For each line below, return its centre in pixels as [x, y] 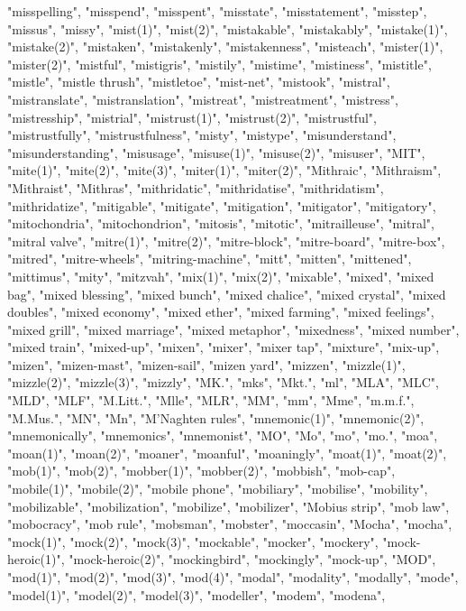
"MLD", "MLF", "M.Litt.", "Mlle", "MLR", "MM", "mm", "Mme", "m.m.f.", [211, 400]
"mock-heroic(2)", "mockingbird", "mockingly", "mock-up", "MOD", [252, 559]
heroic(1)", [36, 559]
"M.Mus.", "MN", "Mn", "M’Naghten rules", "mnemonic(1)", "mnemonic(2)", [216, 417]
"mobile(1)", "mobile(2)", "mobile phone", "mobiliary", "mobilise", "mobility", [218, 489]
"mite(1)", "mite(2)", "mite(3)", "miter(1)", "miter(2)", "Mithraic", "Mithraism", [224, 170]
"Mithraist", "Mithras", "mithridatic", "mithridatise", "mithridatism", [196, 187]
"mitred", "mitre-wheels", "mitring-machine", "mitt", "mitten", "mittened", [210, 259]
